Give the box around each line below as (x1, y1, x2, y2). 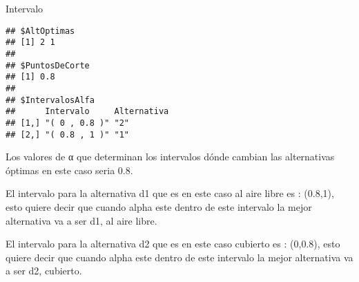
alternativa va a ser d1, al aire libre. (6, 213, 157, 227)
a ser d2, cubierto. (6, 263, 82, 278)
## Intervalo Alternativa (6, 106, 169, 117)
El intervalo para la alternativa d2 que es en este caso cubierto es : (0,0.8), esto (6, 236, 340, 251)
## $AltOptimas (6, 26, 75, 36)
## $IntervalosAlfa (6, 95, 95, 105)
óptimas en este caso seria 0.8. (6, 162, 133, 177)
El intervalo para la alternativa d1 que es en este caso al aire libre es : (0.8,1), (6, 186, 334, 200)
